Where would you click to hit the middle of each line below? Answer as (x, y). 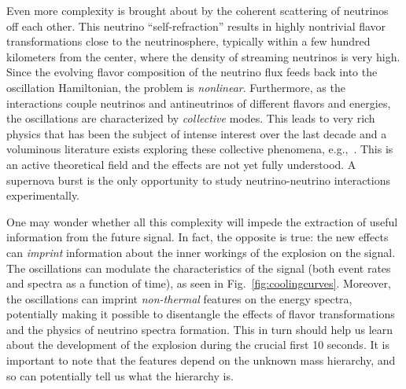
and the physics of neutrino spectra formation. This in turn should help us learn (200, 329)
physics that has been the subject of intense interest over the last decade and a (197, 133)
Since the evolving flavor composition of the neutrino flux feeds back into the (192, 72)
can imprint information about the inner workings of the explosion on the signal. (201, 252)
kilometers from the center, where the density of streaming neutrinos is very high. (203, 56)
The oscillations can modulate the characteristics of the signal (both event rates (199, 268)
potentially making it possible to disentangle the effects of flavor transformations (201, 314)
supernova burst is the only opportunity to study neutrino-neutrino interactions (198, 180)
